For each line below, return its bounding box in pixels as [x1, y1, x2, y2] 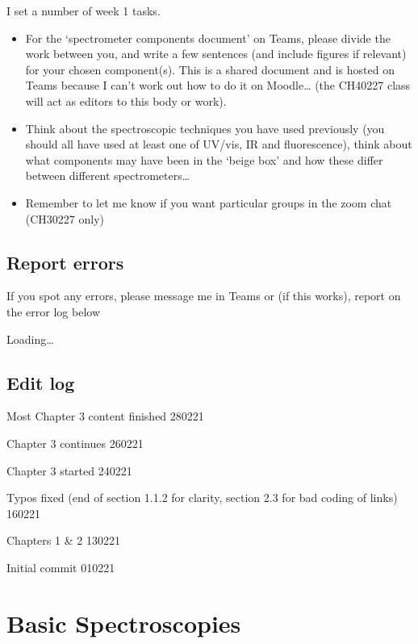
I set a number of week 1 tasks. [6, 2, 161, 19]
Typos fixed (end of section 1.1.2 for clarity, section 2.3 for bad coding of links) [6, 489, 398, 506]
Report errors [6, 249, 124, 274]
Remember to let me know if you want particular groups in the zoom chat [25, 194, 392, 211]
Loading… [6, 330, 54, 347]
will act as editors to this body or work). [25, 92, 227, 109]
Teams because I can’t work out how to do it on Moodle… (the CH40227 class [25, 77, 411, 94]
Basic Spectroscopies [6, 606, 241, 639]
